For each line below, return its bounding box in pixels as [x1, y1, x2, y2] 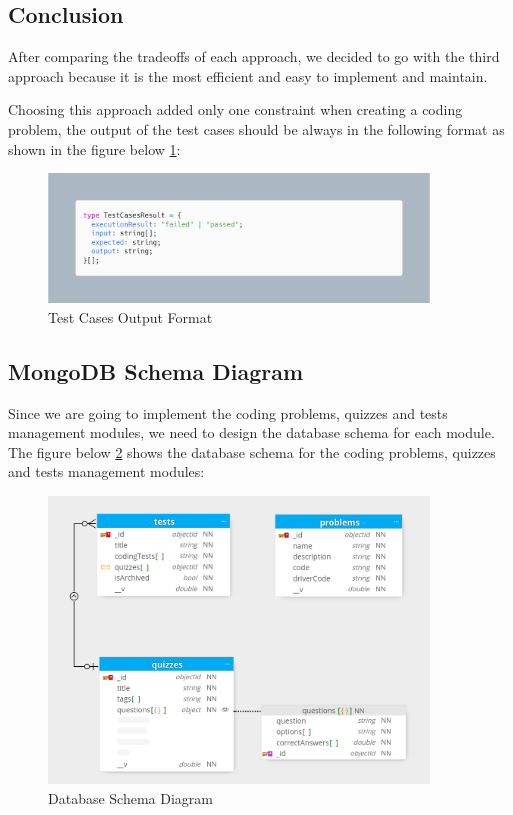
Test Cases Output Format [48, 306, 213, 327]
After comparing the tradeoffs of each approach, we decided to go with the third [8, 46, 500, 67]
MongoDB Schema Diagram [8, 355, 304, 386]
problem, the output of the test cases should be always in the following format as [8, 118, 505, 139]
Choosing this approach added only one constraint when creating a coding [8, 99, 463, 120]
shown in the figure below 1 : [8, 138, 181, 159]
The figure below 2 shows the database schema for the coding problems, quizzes [8, 441, 496, 462]
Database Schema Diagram [48, 787, 213, 808]
